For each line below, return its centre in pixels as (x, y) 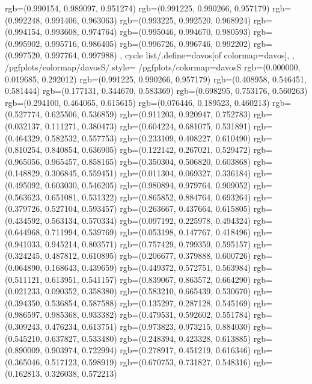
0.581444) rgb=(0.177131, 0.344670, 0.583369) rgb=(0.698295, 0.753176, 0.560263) (156, 91)
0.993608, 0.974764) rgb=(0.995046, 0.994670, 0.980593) (148, 32)
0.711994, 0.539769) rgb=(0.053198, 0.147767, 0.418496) (148, 232)
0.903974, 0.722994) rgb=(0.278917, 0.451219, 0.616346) (148, 350)
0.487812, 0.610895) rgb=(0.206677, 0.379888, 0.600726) (148, 255)
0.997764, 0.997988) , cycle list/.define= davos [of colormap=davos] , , (170, 55)
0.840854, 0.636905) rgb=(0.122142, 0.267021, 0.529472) (148, 150)
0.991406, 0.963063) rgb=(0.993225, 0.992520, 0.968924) (148, 20)
